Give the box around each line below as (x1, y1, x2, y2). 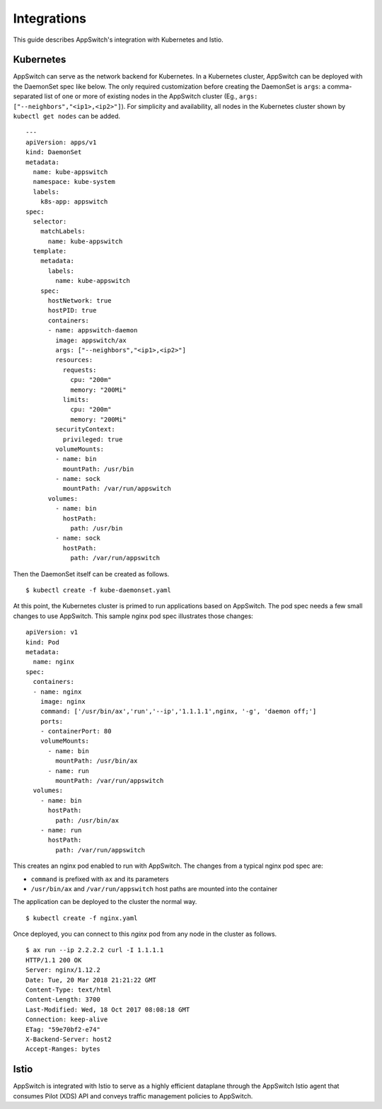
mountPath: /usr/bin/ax (55, 757, 138, 765)
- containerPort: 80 (40, 727, 112, 736)
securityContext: (55, 425, 116, 434)
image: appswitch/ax (55, 336, 127, 344)
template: (33, 248, 67, 255)
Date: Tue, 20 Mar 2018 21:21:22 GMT (25, 976, 157, 984)
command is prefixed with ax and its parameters (30, 874, 169, 883)
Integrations (13, 11, 87, 26)
